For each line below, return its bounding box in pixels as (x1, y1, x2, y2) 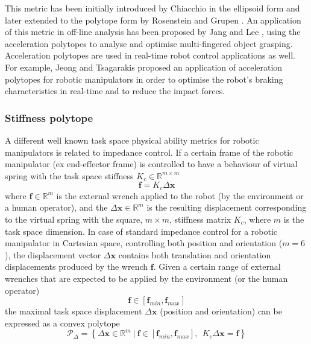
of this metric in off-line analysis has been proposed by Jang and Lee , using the (5, 25, 301, 38)
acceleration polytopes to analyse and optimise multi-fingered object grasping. (5, 37, 293, 49)
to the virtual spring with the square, (5, 212, 143, 225)
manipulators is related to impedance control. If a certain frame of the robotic (5, 145, 294, 158)
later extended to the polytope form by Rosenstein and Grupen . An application (5, 13, 301, 26)
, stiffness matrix (169, 212, 231, 225)
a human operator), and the (5, 201, 108, 214)
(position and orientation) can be (160, 305, 282, 317)
